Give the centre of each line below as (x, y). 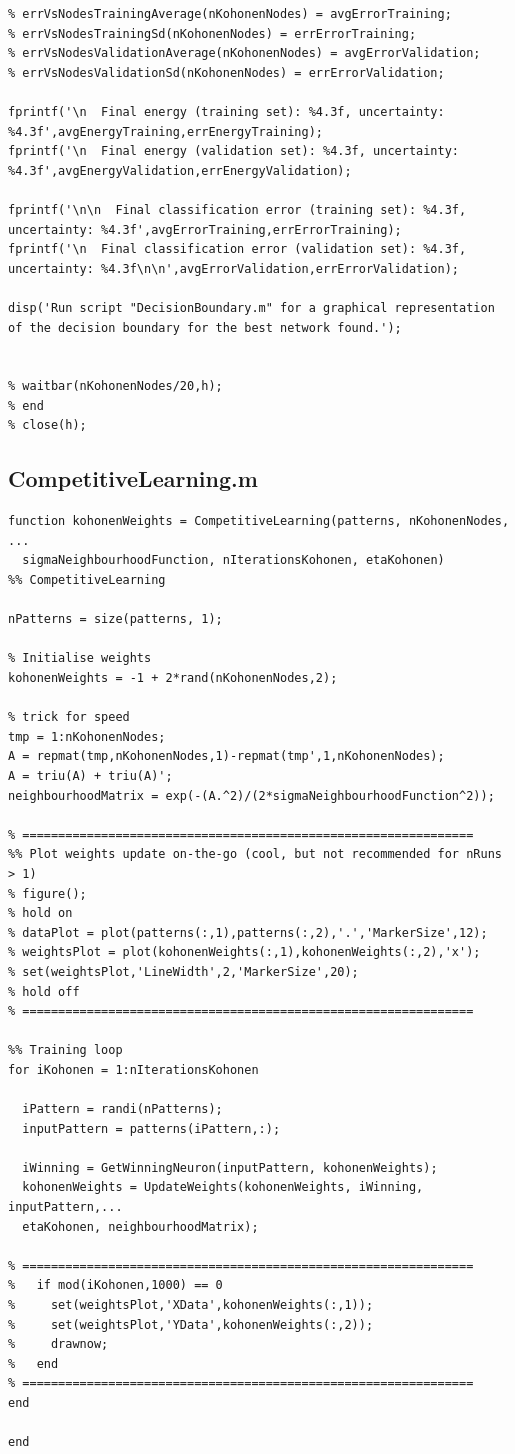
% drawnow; (58, 1344)
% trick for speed (69, 717)
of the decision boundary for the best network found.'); (205, 327)
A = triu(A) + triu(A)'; (90, 775)
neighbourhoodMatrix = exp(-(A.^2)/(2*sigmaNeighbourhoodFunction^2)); (251, 795)
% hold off (44, 991)
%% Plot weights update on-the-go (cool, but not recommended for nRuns (255, 854)
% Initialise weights (80, 658)
